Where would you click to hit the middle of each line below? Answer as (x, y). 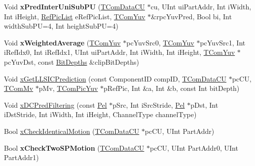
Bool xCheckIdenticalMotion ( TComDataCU (72, 131)
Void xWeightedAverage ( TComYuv (62, 42)
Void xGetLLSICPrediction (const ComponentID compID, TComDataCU (115, 78)
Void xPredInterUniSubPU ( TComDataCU (74, 6)
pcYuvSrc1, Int (223, 42)
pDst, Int (204, 104)
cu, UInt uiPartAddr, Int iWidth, (201, 6)
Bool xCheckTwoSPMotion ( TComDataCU (74, 147)
